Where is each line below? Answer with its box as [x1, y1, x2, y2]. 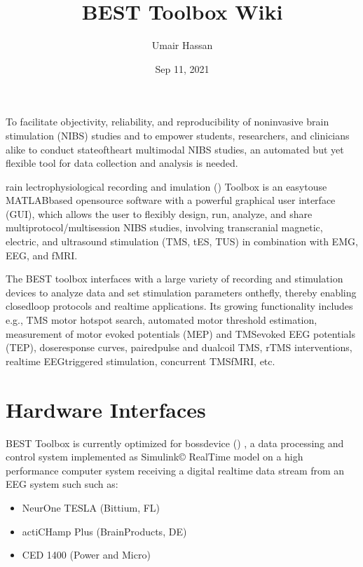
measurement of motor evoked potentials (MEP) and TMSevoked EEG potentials [6, 326, 355, 341]
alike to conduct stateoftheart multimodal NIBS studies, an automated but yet [6, 142, 344, 156]
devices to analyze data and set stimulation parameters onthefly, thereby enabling [6, 285, 357, 299]
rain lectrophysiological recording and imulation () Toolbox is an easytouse [6, 179, 327, 193]
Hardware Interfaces [6, 395, 206, 423]
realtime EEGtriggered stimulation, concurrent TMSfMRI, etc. [6, 353, 275, 368]
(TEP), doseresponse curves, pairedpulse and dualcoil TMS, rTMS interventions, [6, 340, 352, 355]
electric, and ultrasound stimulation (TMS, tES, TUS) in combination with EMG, [6, 234, 358, 249]
